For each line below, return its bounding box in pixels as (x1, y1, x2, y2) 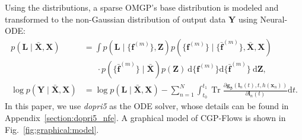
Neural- (260, 12, 288, 25)
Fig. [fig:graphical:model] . (5, 123, 99, 135)
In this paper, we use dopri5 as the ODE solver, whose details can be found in (5, 100, 289, 112)
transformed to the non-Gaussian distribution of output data (5, 12, 226, 25)
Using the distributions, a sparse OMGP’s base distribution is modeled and (5, 1, 279, 13)
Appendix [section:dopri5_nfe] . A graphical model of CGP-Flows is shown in (5, 111, 286, 123)
